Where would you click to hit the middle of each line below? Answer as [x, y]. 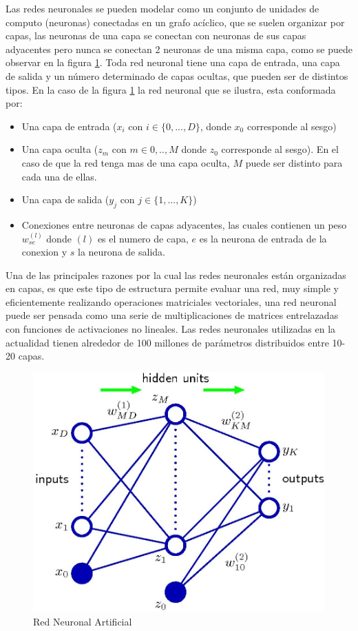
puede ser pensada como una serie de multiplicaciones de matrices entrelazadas [172, 315]
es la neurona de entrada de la [263, 238]
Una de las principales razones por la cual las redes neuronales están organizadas [176, 275]
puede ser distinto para [294, 162]
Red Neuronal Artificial [83, 621]
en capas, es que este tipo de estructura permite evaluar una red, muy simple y [172, 288]
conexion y [44, 252]
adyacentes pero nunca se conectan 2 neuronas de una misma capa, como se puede [179, 49]
